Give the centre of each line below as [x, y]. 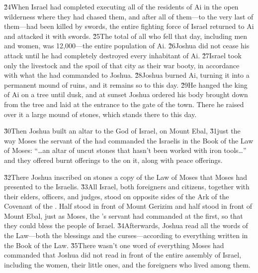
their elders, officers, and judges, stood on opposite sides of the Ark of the [117, 196]
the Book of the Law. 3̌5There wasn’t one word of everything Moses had [114, 245]
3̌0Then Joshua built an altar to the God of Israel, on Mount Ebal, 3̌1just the [122, 131]
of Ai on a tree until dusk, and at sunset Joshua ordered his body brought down [126, 94]
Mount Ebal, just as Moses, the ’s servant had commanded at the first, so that [124, 215]
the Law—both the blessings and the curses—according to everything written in [126, 235]
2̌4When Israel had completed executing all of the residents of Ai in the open [121, 6]
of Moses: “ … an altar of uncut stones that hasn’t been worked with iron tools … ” [125, 150]
